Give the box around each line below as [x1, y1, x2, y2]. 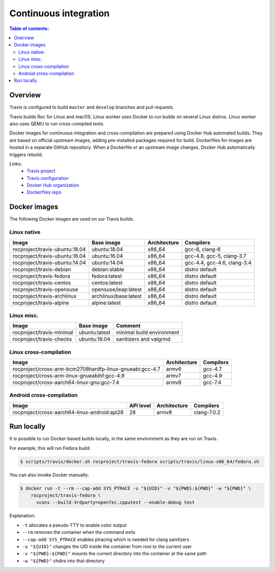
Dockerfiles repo [26, 189, 62, 196]
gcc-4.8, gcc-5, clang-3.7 [184, 252, 246, 259]
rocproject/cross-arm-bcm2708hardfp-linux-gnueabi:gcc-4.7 [12, 366, 160, 373]
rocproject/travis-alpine [12, 299, 69, 306]
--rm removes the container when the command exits [22, 529, 135, 535]
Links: [9, 160, 22, 167]
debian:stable [92, 265, 124, 273]
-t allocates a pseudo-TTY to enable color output [22, 522, 127, 528]
